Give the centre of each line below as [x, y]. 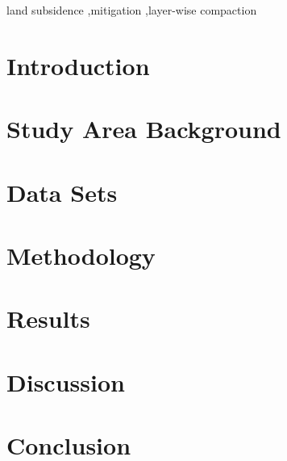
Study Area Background [144, 129]
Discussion [66, 381]
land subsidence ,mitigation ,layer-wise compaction [132, 10]
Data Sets [62, 192]
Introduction [78, 65]
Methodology [81, 255]
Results [48, 319]
